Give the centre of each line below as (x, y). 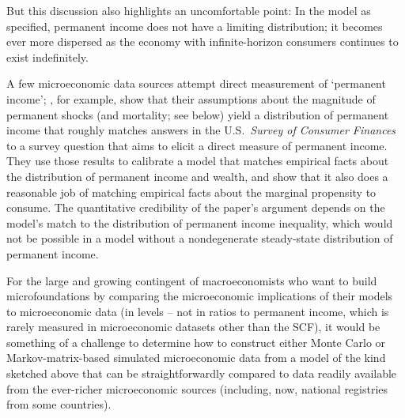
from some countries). (59, 404)
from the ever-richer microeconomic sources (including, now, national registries (197, 388)
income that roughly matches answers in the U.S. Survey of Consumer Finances (201, 130)
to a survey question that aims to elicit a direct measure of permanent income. (197, 145)
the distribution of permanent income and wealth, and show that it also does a (197, 176)
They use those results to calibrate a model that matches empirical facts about (198, 161)
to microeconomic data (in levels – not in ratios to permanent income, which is (198, 311)
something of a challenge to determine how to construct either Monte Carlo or (196, 342)
